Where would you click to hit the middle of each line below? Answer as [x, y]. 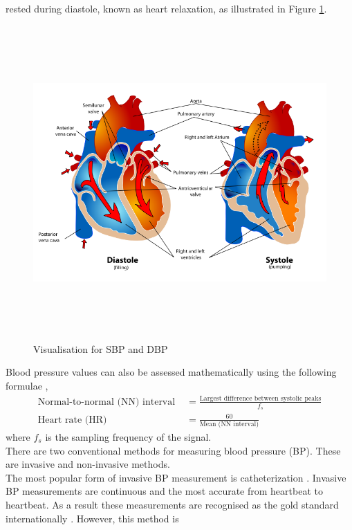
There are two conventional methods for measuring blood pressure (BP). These [173, 450]
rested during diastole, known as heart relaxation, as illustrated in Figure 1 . [166, 8]
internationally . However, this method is [92, 518]
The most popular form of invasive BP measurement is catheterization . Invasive [176, 477]
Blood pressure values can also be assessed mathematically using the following [171, 372]
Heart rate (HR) [72, 420]
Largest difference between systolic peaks [260, 398]
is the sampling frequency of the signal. [128, 436]
